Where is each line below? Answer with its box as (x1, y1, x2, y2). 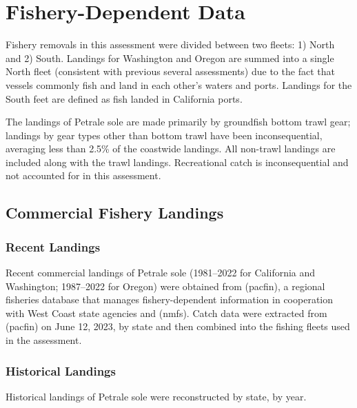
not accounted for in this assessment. (6, 168, 161, 183)
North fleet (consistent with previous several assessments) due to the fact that (6, 64, 335, 79)
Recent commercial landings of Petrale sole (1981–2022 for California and (6, 265, 316, 280)
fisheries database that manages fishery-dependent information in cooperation (6, 292, 334, 307)
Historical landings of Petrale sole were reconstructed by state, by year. (6, 389, 307, 403)
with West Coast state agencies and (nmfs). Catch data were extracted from (6, 305, 327, 320)
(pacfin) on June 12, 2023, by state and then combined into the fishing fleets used (6, 319, 350, 334)
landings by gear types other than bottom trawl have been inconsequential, (6, 127, 323, 142)
